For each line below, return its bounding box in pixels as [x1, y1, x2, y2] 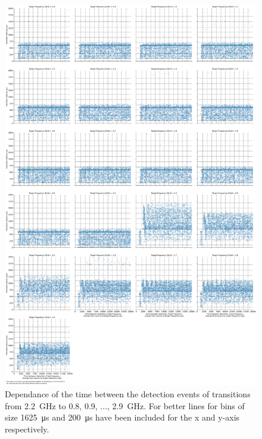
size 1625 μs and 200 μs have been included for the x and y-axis [5, 411, 240, 424]
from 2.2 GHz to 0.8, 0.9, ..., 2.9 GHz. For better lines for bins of [5, 399, 245, 412]
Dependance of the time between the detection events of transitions [5, 388, 251, 400]
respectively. [5, 422, 49, 435]
